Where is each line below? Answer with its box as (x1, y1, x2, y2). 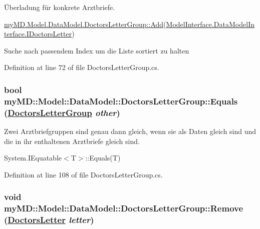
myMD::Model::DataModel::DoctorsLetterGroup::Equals (4, 94, 238, 107)
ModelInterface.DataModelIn (166, 18, 254, 29)
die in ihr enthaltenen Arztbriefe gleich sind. (4, 135, 140, 146)
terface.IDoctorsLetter (4, 28, 72, 39)
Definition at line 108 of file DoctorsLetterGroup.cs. (4, 169, 163, 179)
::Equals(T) (85, 152, 121, 163)
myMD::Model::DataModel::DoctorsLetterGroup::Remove (4, 202, 243, 214)
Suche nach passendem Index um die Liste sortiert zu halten (4, 45, 189, 55)
